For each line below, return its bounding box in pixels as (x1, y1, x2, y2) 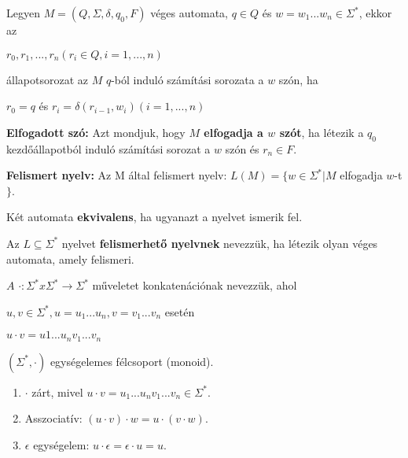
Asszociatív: (24, 410, 83, 427)
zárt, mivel (31, 383, 83, 400)
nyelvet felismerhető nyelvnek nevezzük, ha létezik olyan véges (61, 235, 378, 251)
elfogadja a (204, 124, 263, 140)
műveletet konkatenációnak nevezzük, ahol (92, 277, 297, 294)
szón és (225, 140, 259, 157)
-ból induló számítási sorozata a (111, 71, 264, 87)
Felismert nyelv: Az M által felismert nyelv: (6, 167, 227, 183)
